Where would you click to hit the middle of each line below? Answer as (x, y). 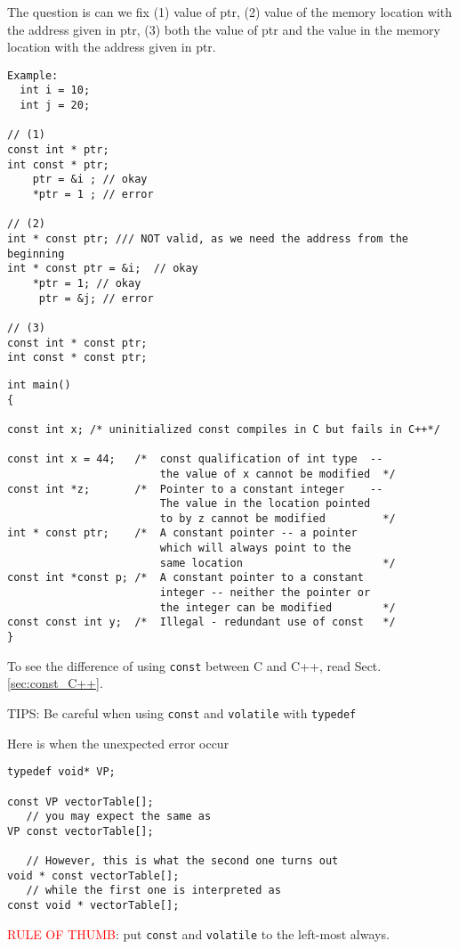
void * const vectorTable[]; (93, 875)
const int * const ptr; (77, 343)
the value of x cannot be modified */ (278, 474)
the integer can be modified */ (278, 607)
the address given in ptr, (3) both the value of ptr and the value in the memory (224, 29)
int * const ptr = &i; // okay (103, 269)
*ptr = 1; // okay (87, 283)
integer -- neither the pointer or (265, 593)
